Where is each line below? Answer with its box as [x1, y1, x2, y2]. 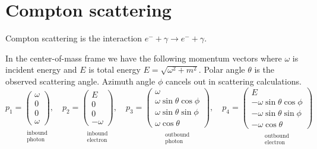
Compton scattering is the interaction [5, 32, 142, 44]
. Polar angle [198, 63, 245, 76]
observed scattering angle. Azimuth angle [5, 74, 156, 87]
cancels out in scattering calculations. [165, 74, 302, 87]
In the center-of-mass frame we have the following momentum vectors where [5, 51, 282, 64]
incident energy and [5, 63, 77, 76]
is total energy [88, 63, 141, 76]
